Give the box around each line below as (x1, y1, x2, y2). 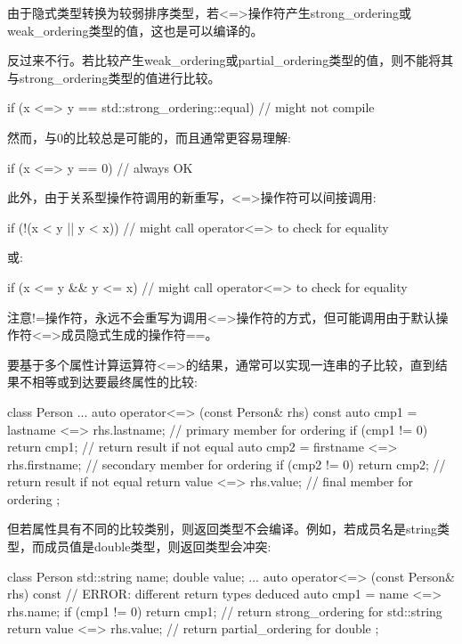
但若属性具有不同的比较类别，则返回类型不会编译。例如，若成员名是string (7, 519, 438, 538)
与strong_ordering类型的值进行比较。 (7, 68, 221, 86)
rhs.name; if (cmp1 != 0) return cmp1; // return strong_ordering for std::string (7, 601, 442, 620)
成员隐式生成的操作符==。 (61, 325, 218, 344)
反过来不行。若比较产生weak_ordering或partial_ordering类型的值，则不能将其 (7, 51, 454, 69)
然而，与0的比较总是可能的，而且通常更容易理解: (7, 127, 291, 146)
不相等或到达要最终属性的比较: (19, 372, 198, 391)
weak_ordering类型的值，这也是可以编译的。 (7, 20, 263, 39)
